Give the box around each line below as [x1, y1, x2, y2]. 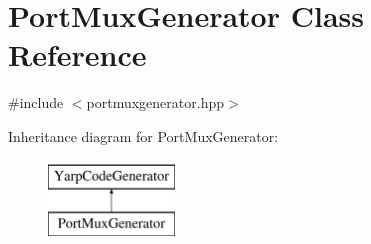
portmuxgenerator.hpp [86, 92, 224, 113]
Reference [8, 34, 147, 75]
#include [8, 92, 64, 113]
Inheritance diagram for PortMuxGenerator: [8, 125, 279, 146]
